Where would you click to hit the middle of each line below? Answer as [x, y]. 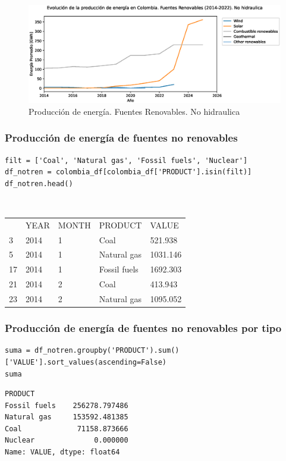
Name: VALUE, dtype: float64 [62, 452]
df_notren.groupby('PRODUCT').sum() [107, 351]
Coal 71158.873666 [67, 429]
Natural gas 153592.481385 [67, 417]
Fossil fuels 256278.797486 [67, 405]
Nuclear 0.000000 [67, 440]
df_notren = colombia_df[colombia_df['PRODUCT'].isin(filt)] [128, 172]
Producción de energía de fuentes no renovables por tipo [143, 328]
